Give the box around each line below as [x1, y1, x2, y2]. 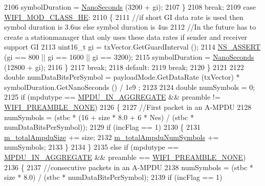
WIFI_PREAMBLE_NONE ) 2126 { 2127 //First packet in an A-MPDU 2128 [4, 101, 252, 112]
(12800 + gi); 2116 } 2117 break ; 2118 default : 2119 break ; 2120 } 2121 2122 [4, 61, 244, 72]
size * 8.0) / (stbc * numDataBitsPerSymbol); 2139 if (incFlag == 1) [4, 172, 223, 182]
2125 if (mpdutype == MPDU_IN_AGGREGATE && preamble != [4, 91, 220, 102]
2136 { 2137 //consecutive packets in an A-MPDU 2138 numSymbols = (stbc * [4, 161, 253, 172]
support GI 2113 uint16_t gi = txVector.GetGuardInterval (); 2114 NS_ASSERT [4, 41, 261, 52]
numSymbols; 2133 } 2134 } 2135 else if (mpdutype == [4, 142, 179, 152]
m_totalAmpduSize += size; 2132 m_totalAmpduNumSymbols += [4, 131, 219, 142]
